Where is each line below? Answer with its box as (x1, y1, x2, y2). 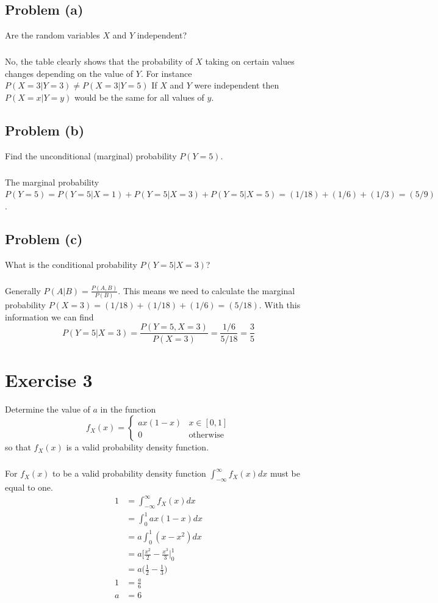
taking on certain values (205, 55, 295, 68)
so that (5, 441, 31, 453)
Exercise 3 (5, 367, 93, 392)
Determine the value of (5, 402, 90, 415)
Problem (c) (5, 229, 83, 248)
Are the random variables (5, 29, 100, 42)
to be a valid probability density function (52, 467, 206, 480)
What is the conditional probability (5, 258, 137, 270)
